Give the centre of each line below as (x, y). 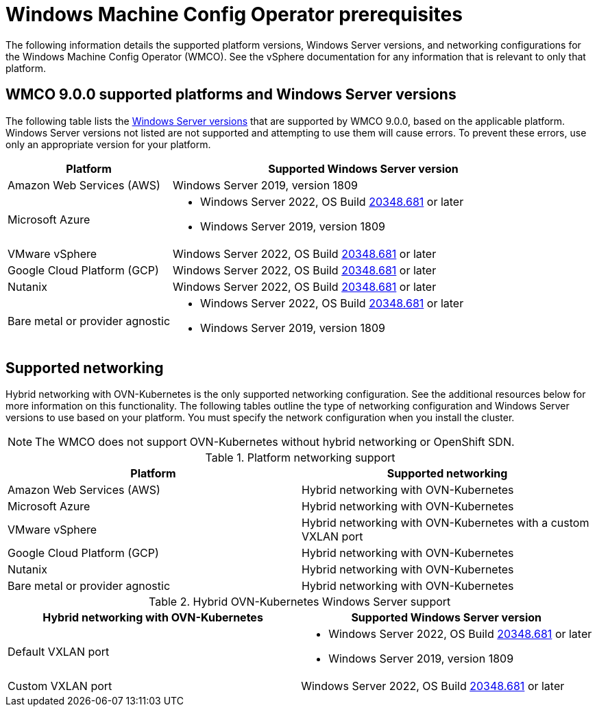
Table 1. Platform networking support (300, 458)
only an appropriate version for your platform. (108, 144)
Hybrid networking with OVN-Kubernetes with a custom (446, 523)
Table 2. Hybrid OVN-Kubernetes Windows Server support (300, 602)
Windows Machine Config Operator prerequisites (234, 14)
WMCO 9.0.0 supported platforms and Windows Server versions (231, 95)
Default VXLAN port (59, 652)
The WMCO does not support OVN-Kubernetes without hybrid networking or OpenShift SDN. (275, 442)
